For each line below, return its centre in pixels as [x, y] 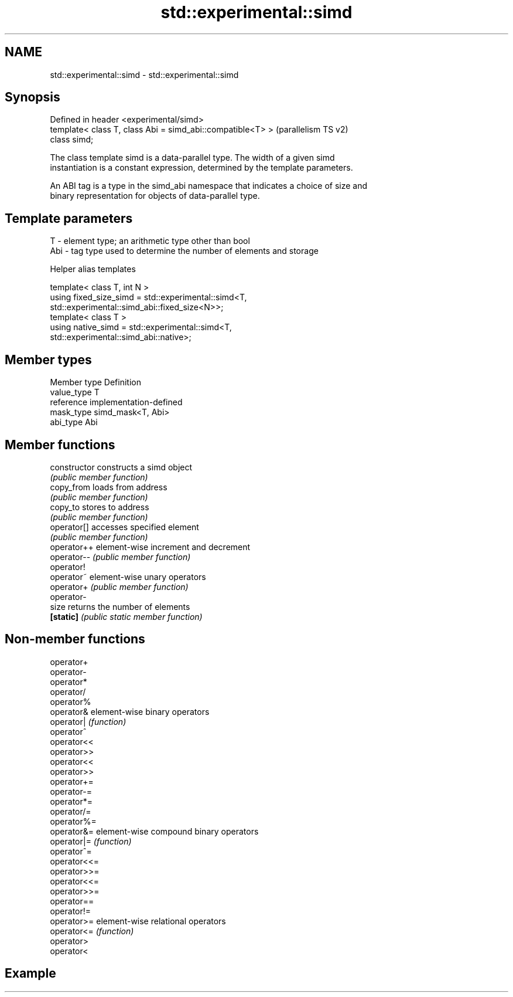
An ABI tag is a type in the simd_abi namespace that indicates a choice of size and [209, 186]
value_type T [75, 392]
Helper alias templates [93, 269]
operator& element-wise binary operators [130, 711]
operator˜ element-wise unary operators [128, 577]
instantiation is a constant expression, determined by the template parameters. [201, 168]
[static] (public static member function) [126, 616]
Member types [48, 360]
